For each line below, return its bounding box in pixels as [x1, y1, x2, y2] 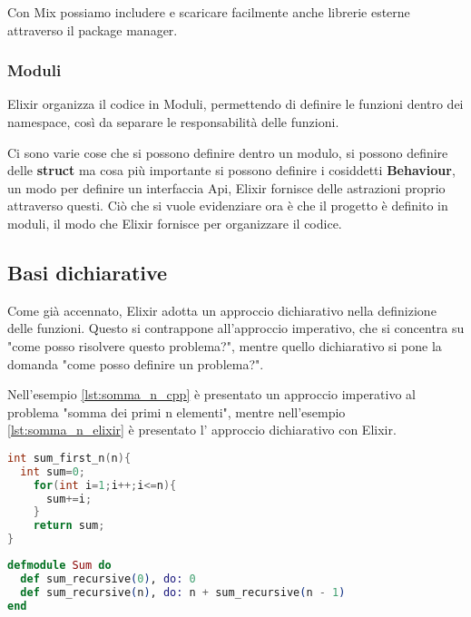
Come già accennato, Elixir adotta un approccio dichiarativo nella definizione [7, 300, 437, 319]
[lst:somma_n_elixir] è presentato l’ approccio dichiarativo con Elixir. [7, 420, 397, 439]
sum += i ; [45, 492, 93, 505]
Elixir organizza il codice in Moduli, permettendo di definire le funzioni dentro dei [7, 94, 464, 113]
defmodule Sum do [7, 559, 112, 573]
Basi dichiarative [7, 258, 168, 286]
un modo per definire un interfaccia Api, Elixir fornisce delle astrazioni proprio [7, 178, 446, 197]
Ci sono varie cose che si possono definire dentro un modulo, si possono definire [7, 142, 448, 162]
